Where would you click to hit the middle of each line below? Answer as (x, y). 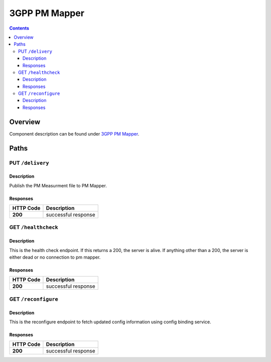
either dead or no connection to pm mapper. (55, 257)
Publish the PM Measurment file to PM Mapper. (58, 185)
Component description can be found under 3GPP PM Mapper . (74, 134)
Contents (19, 28)
